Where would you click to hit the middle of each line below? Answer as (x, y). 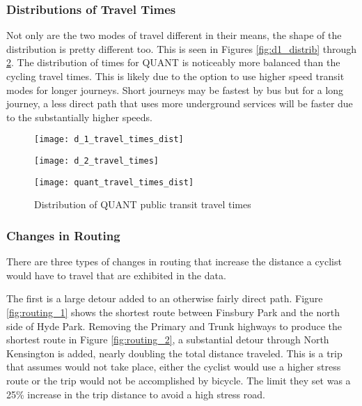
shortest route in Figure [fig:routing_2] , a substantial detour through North (168, 339)
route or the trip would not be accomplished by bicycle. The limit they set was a (179, 380)
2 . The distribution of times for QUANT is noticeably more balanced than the (173, 62)
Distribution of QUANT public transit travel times (143, 204)
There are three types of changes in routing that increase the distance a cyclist (174, 261)
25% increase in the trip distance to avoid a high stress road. (136, 394)
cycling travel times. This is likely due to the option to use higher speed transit (175, 76)
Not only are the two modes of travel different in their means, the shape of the (174, 35)
